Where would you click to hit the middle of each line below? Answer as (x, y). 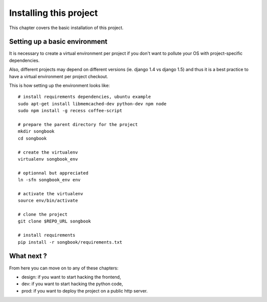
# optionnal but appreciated (53, 173)
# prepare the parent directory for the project (78, 124)
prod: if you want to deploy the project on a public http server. (85, 291)
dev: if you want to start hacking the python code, (72, 284)
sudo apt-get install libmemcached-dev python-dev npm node (92, 104)
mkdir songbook (36, 131)
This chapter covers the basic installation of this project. (66, 28)
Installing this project (54, 13)
